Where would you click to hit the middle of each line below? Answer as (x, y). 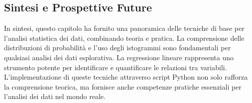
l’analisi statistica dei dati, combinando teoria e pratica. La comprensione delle (124, 38)
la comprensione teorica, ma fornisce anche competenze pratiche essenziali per (123, 86)
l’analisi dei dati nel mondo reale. (55, 96)
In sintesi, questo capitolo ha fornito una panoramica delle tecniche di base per (124, 28)
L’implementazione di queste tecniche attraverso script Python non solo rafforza (126, 77)
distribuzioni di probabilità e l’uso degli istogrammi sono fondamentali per (118, 48)
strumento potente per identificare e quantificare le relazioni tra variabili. (116, 67)
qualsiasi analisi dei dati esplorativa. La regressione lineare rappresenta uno (119, 57)
